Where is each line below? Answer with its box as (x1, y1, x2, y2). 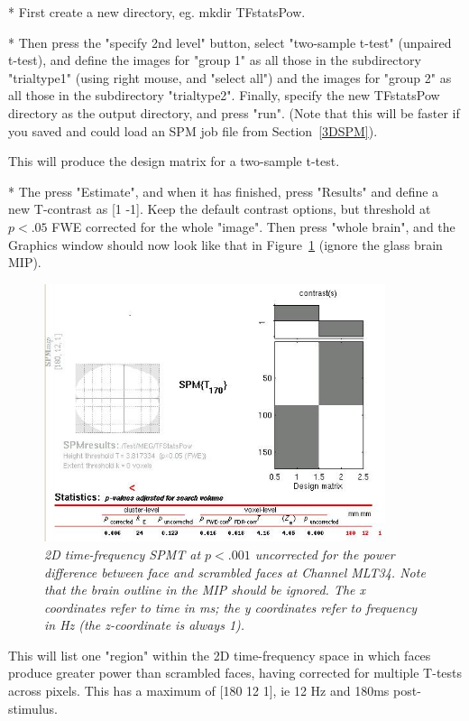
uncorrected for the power (254, 544, 395, 563)
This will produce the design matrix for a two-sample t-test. (8, 152, 340, 171)
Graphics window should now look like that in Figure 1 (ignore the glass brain (8, 235, 443, 254)
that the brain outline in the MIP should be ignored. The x (44, 580, 366, 599)
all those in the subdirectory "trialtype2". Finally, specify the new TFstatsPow (8, 86, 440, 105)
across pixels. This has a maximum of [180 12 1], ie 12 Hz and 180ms (8, 681, 390, 700)
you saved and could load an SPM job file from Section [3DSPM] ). (8, 121, 378, 140)
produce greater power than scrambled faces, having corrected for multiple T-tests (8, 663, 463, 682)
